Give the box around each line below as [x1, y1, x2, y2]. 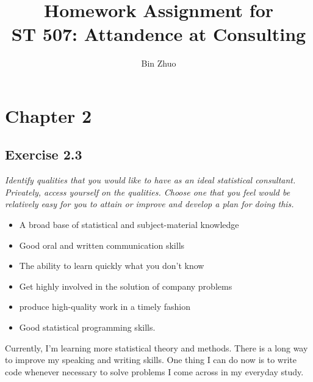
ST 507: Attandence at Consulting [11, 21, 306, 46]
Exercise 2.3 [5, 145, 82, 164]
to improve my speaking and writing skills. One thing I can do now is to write [5, 353, 297, 366]
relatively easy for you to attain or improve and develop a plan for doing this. [5, 197, 294, 210]
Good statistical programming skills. [19, 321, 156, 334]
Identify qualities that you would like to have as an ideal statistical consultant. [5, 174, 296, 186]
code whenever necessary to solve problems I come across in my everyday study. [5, 365, 304, 378]
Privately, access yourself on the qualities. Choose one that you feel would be [5, 185, 290, 198]
